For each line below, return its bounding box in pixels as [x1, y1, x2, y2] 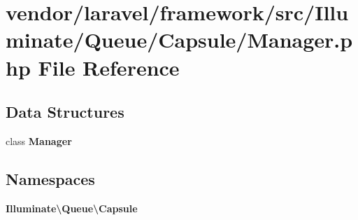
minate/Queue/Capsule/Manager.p [6, 25, 353, 54]
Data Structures [6, 101, 124, 123]
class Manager [6, 133, 72, 148]
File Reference [38, 53, 180, 81]
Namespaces [6, 167, 95, 189]
